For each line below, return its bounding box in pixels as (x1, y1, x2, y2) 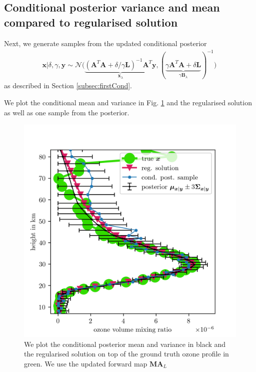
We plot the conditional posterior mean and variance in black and (24, 338, 226, 349)
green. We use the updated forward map (24, 358, 147, 368)
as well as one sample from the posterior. (4, 107, 129, 117)
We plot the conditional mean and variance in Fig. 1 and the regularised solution (4, 97, 252, 108)
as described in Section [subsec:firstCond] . (4, 80, 132, 91)
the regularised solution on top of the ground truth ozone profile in (24, 348, 229, 359)
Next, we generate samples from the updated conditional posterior (4, 38, 207, 48)
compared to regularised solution (4, 14, 178, 30)
